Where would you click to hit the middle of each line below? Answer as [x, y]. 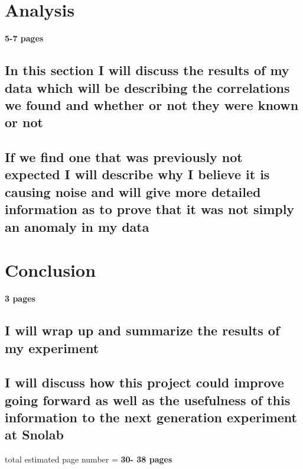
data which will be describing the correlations [147, 87]
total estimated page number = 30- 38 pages [89, 459]
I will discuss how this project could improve [144, 382]
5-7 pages [24, 38]
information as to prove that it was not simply [150, 209]
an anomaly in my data [77, 226]
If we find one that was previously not [124, 157]
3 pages [20, 298]
